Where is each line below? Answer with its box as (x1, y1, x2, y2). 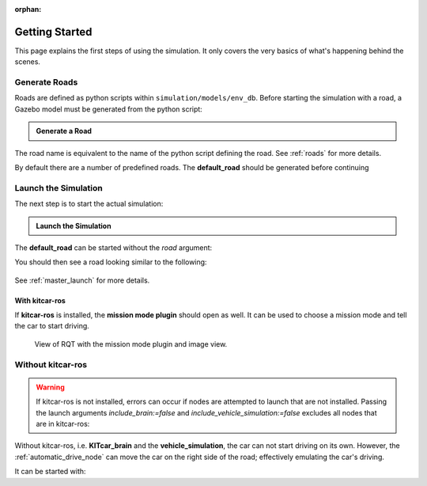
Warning (36, 382, 65, 392)
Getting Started (14, 25, 93, 39)
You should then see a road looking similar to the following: (14, 257, 207, 267)
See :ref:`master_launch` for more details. (14, 275, 150, 285)
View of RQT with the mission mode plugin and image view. (34, 339, 228, 348)
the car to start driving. (14, 321, 90, 331)
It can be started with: (14, 467, 86, 477)
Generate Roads (14, 77, 78, 88)
